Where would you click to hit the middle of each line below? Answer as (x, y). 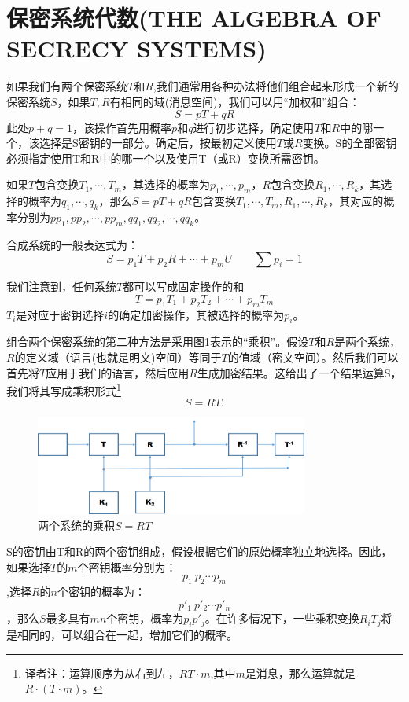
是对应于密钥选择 (60, 314)
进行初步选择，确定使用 (254, 127)
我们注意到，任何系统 (61, 287)
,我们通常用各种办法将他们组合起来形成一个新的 (276, 86)
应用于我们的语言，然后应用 (118, 372)
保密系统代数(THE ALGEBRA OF (194, 18)
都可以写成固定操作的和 (184, 287)
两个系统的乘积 (76, 525)
